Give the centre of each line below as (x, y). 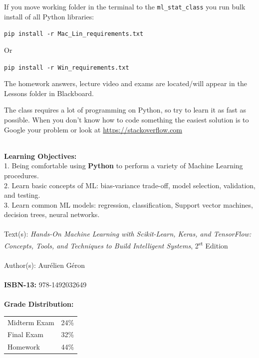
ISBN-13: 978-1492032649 (45, 285)
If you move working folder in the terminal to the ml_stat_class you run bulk (125, 6)
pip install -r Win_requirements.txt (67, 67)
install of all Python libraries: (49, 16)
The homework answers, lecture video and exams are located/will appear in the (126, 83)
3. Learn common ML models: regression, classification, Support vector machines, (129, 204)
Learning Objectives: (40, 156)
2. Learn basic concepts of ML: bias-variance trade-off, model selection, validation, (130, 185)
